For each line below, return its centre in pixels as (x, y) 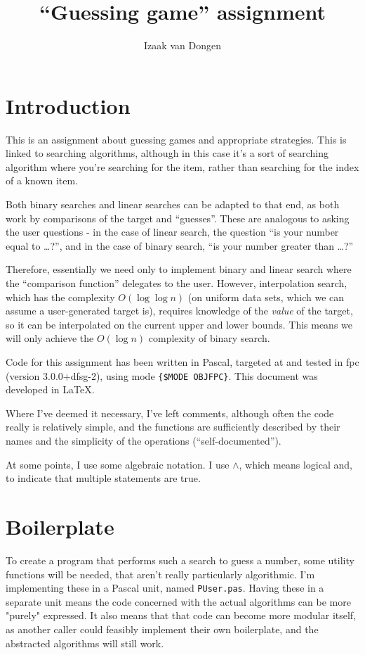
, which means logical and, (296, 464)
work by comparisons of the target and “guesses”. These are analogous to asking (178, 218)
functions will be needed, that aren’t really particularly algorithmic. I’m (160, 574)
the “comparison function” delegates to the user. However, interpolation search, (177, 283)
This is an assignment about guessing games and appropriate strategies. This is (176, 139)
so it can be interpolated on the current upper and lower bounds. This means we (179, 324)
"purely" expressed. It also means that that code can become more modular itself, (181, 615)
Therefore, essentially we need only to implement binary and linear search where (179, 269)
